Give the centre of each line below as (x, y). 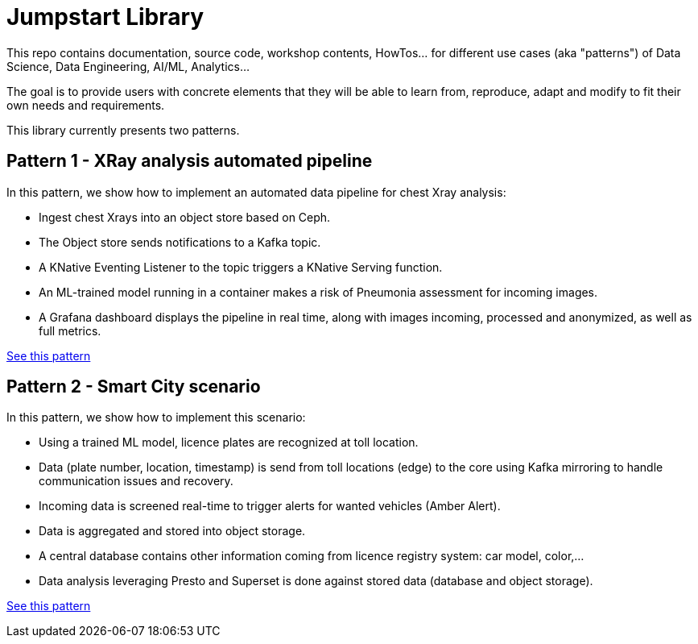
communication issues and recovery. (136, 481)
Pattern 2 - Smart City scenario (134, 387)
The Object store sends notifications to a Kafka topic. (180, 242)
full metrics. (70, 330)
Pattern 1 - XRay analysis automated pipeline (190, 161)
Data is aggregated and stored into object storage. (172, 531)
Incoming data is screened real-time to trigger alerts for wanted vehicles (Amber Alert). (270, 506)
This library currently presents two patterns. (123, 130)
